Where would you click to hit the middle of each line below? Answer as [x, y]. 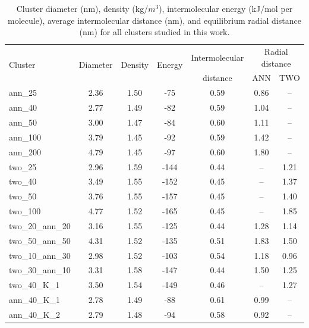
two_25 [23, 166]
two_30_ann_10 [40, 270]
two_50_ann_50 [40, 240]
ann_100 [25, 137]
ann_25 [23, 93]
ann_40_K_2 [34, 314]
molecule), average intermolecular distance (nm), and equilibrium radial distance [154, 20]
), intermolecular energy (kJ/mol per [226, 8]
